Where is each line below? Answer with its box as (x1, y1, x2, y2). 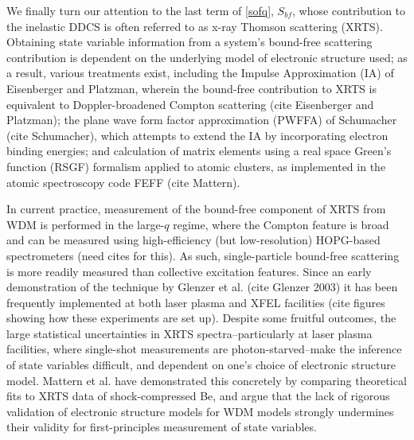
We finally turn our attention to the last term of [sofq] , (6, 2, 274, 18)
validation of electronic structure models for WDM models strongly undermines (6, 403, 394, 419)
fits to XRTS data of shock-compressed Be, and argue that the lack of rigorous (6, 387, 390, 404)
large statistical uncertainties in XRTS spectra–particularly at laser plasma (6, 325, 373, 341)
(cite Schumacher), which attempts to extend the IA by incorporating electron (6, 127, 389, 143)
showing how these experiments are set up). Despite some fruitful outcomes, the (6, 310, 396, 326)
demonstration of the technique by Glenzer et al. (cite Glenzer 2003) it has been (6, 278, 398, 295)
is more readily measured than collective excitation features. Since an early (6, 263, 372, 279)
